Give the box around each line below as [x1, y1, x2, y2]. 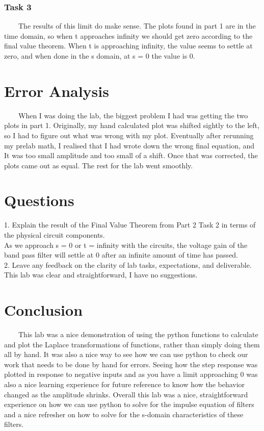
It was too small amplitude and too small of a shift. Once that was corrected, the [4, 150, 258, 161]
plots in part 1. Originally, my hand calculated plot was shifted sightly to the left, [4, 120, 259, 131]
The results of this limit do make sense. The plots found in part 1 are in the [18, 20, 256, 31]
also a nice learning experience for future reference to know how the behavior [4, 379, 245, 390]
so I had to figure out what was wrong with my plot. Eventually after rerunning [4, 130, 254, 140]
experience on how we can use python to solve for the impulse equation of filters [4, 399, 254, 410]
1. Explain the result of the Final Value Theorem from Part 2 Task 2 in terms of [4, 219, 256, 230]
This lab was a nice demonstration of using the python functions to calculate [18, 329, 258, 340]
